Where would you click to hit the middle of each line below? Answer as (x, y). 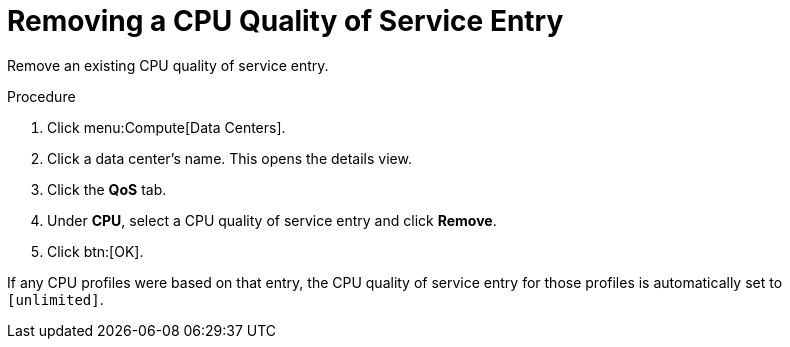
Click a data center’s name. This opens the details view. (229, 158)
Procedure (41, 96)
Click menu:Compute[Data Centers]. (166, 127)
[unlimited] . (55, 299)
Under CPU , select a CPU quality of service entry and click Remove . (272, 220)
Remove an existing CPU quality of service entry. (168, 65)
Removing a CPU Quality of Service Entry (285, 21)
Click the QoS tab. (107, 189)
